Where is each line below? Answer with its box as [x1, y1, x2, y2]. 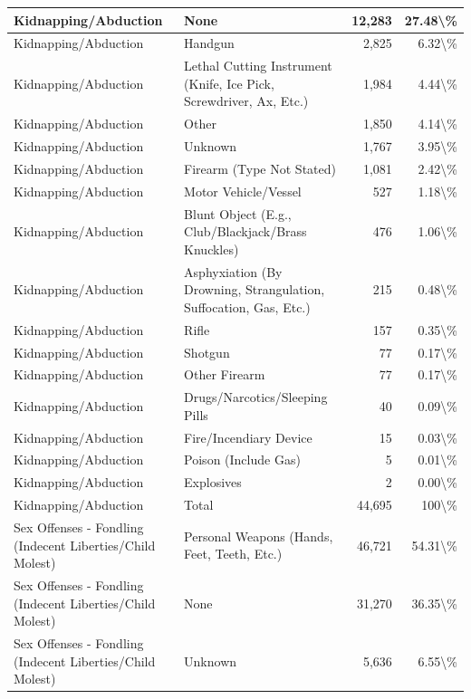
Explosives [184, 473, 242, 492]
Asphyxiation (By [184, 262, 283, 281]
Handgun [184, 34, 235, 53]
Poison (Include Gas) [184, 450, 301, 469]
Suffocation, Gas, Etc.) [184, 297, 311, 316]
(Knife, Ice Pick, [184, 73, 274, 92]
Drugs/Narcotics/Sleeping [184, 388, 328, 407]
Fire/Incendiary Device [184, 427, 312, 446]
